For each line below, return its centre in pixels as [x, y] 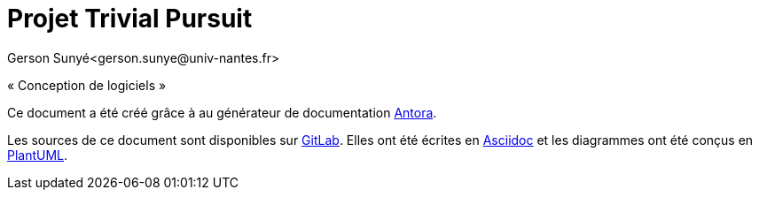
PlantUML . [38, 155]
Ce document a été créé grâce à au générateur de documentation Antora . [222, 112]
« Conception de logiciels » [87, 85]
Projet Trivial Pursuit [130, 19]
